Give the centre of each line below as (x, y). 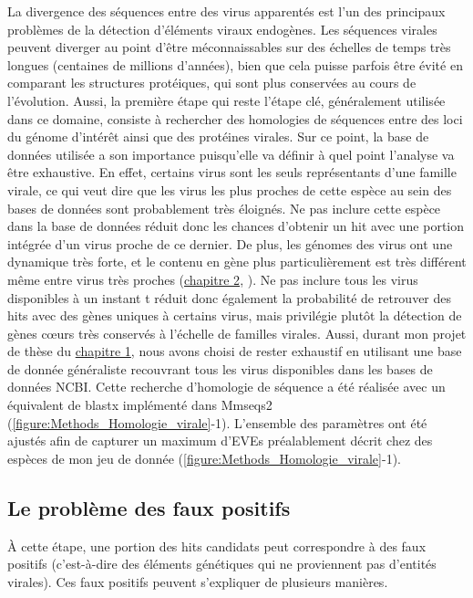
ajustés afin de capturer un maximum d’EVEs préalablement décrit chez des (220, 441)
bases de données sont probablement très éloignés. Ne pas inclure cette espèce (224, 208)
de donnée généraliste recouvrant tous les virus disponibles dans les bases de (220, 368)
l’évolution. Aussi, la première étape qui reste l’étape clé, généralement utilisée (226, 100)
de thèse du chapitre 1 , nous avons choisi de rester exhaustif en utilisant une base (235, 351)
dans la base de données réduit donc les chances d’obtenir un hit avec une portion (236, 226)
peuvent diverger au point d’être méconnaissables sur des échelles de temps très (229, 47)
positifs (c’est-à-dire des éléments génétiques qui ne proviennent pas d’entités (222, 564)
